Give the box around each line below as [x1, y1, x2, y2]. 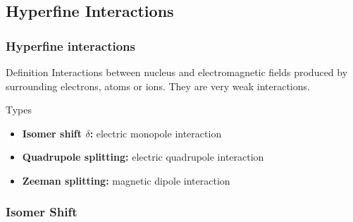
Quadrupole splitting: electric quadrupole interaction [22, 149, 264, 164]
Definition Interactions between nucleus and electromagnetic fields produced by [6, 65, 348, 79]
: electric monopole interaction [89, 125, 222, 140]
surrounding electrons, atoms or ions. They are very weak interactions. [6, 78, 310, 93]
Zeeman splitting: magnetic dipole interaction [22, 173, 230, 187]
